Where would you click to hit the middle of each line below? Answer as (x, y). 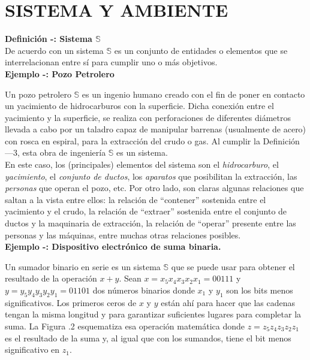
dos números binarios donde (144, 290)
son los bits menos (260, 290)
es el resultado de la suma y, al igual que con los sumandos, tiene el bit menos (148, 338)
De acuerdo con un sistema (54, 50)
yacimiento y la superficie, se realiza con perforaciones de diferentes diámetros (148, 117)
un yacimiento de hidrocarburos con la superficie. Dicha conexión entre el (139, 106)
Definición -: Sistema (49, 39)
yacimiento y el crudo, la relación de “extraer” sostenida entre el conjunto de (146, 211)
